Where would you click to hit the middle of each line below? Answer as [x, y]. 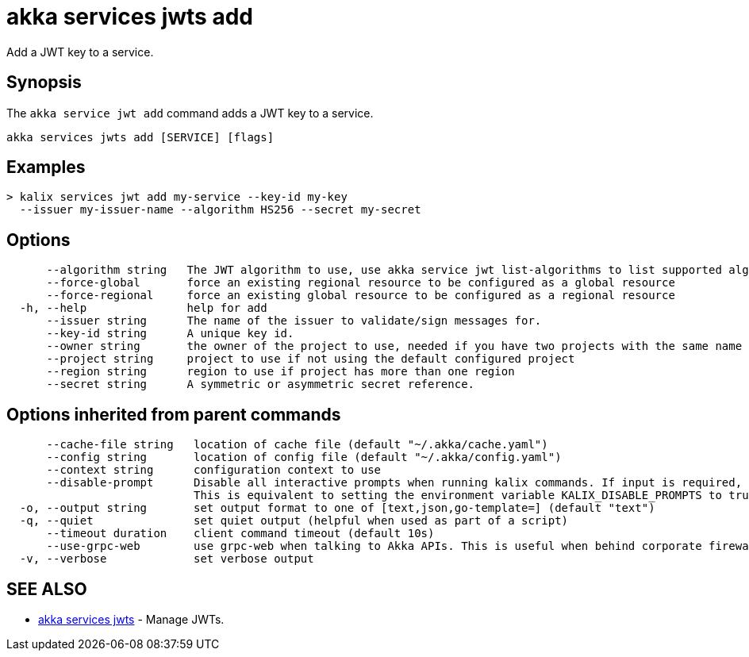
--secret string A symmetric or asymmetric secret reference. [261, 384]
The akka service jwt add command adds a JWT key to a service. [190, 113]
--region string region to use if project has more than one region [280, 372]
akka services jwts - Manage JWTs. [131, 619]
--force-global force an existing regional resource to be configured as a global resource [361, 283]
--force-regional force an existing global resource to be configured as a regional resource [361, 296]
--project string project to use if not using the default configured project [311, 359]
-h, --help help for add [143, 308]
